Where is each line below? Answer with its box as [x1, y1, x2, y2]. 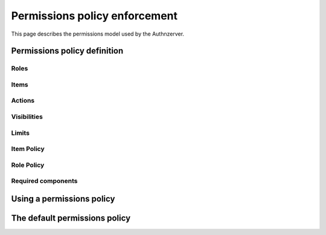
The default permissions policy [11, 213, 131, 223]
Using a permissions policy [11, 193, 115, 204]
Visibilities [11, 112, 43, 121]
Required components [11, 177, 78, 185]
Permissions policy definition [11, 46, 124, 56]
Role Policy [11, 161, 45, 169]
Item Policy [11, 145, 45, 153]
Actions [11, 97, 35, 105]
